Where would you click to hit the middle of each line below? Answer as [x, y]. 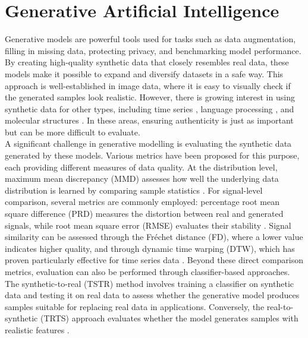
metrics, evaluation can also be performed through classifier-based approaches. [147, 271]
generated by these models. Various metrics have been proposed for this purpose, [152, 155]
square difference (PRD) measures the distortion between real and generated [144, 214]
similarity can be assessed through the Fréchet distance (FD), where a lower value [154, 237]
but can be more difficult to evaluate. [73, 132]
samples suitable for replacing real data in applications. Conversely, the [135, 306]
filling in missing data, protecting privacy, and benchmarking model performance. [153, 50]
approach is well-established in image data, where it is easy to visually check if [148, 85]
